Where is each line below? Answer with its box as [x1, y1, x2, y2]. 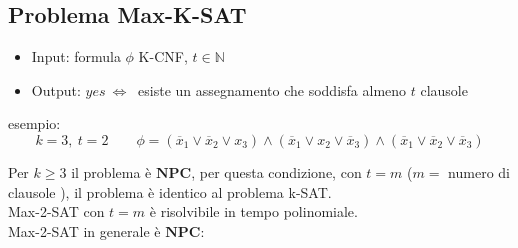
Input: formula [31, 46, 121, 67]
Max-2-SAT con [8, 201, 105, 222]
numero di [448, 161, 510, 182]
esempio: [8, 113, 61, 134]
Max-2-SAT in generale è [8, 220, 161, 241]
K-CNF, [138, 46, 188, 67]
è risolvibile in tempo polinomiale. [149, 201, 358, 222]
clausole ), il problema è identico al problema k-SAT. [8, 181, 332, 202]
